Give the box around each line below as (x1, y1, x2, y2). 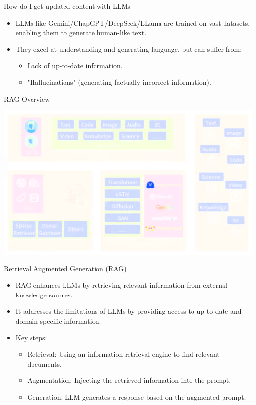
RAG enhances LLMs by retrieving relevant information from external (15, 280, 227, 290)
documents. (27, 358, 62, 368)
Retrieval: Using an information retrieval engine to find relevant (27, 349, 220, 359)
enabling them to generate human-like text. (15, 27, 147, 37)
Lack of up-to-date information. (27, 60, 123, 71)
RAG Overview (4, 93, 50, 104)
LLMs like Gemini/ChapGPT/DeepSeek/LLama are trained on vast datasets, (15, 17, 250, 28)
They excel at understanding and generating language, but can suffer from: (15, 43, 242, 54)
